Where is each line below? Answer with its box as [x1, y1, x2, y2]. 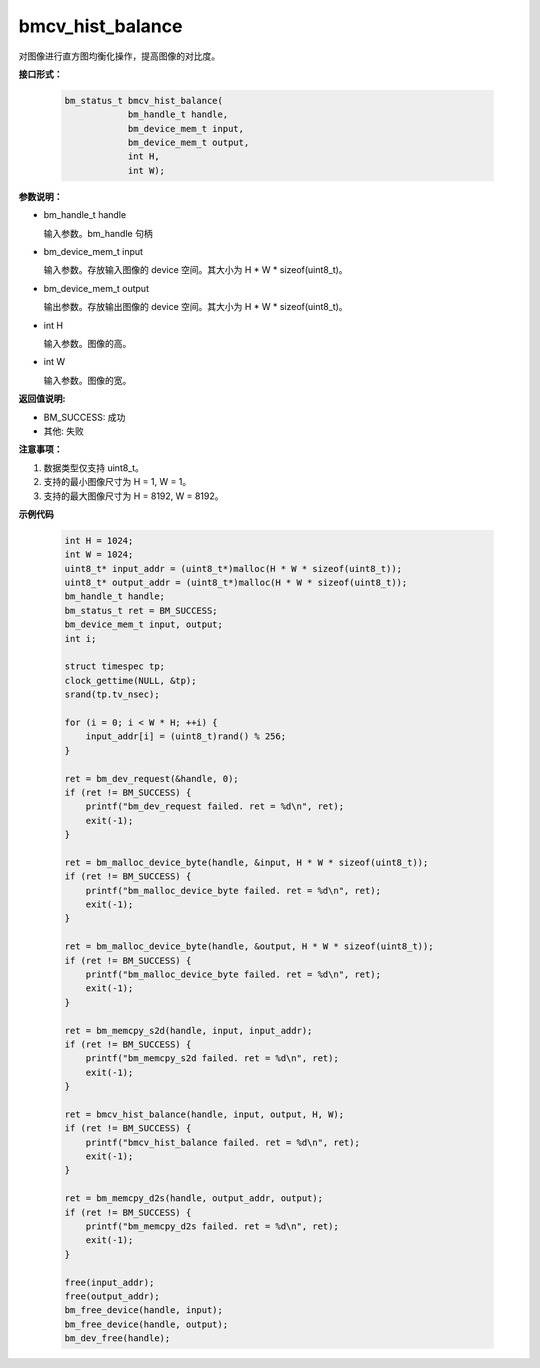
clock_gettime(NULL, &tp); [64, 675, 197, 686]
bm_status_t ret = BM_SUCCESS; [64, 605, 219, 616]
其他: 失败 [43, 425, 84, 437]
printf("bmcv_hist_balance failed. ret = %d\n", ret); [85, 1136, 360, 1148]
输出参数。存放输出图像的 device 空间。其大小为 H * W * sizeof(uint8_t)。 [43, 301, 349, 313]
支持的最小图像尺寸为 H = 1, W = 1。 [43, 476, 192, 488]
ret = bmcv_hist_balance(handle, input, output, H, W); [64, 1108, 345, 1120]
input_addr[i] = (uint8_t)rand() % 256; [85, 731, 287, 742]
